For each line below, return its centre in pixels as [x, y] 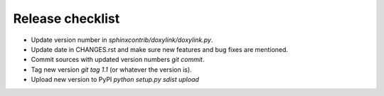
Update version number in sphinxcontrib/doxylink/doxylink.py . [122, 40]
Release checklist [66, 18]
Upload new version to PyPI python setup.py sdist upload [115, 80]
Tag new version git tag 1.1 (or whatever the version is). [111, 69]
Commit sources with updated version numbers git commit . [118, 60]
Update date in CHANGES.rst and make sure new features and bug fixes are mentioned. [159, 49]
